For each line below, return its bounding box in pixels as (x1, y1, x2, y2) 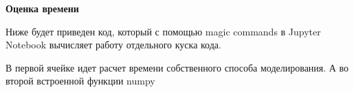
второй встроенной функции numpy (5, 74, 155, 88)
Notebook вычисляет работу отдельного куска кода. (5, 37, 221, 52)
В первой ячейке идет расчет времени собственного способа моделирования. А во (5, 60, 349, 74)
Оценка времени (5, 1, 79, 15)
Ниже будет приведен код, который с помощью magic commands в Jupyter (5, 24, 321, 38)
